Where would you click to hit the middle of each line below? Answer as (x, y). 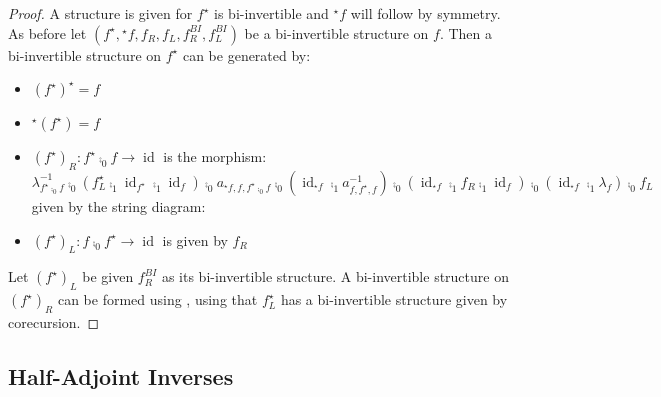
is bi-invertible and (271, 13)
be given (108, 276)
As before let (47, 32)
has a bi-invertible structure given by (394, 299)
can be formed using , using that (157, 299)
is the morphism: (215, 156)
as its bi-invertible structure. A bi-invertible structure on (335, 276)
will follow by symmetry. (425, 13)
